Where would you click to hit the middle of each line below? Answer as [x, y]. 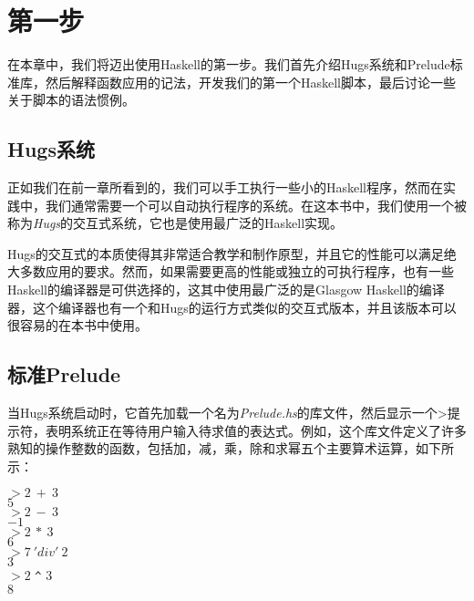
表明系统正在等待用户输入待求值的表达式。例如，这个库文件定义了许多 [256, 430]
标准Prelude [64, 374]
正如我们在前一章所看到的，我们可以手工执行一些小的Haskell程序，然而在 [226, 187]
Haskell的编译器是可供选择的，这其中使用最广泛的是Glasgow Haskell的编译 [226, 290]
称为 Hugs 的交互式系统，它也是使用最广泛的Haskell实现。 [175, 223]
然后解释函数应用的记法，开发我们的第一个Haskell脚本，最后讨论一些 [251, 82]
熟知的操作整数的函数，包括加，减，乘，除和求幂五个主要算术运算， [211, 448]
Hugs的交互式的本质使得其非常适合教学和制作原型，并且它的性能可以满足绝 [232, 253]
